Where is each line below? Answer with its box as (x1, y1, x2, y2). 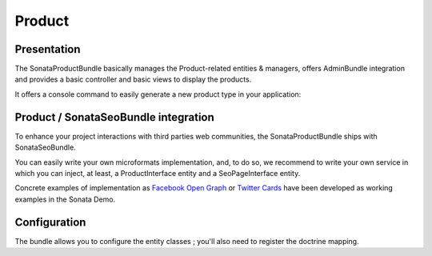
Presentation (14, 42, 81, 56)
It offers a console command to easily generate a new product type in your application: (14, 89, 302, 99)
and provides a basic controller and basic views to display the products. (14, 74, 252, 84)
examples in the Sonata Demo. (14, 194, 116, 204)
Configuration (14, 215, 86, 229)
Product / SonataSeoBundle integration (14, 110, 215, 124)
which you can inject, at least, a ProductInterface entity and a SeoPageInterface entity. (14, 168, 301, 178)
